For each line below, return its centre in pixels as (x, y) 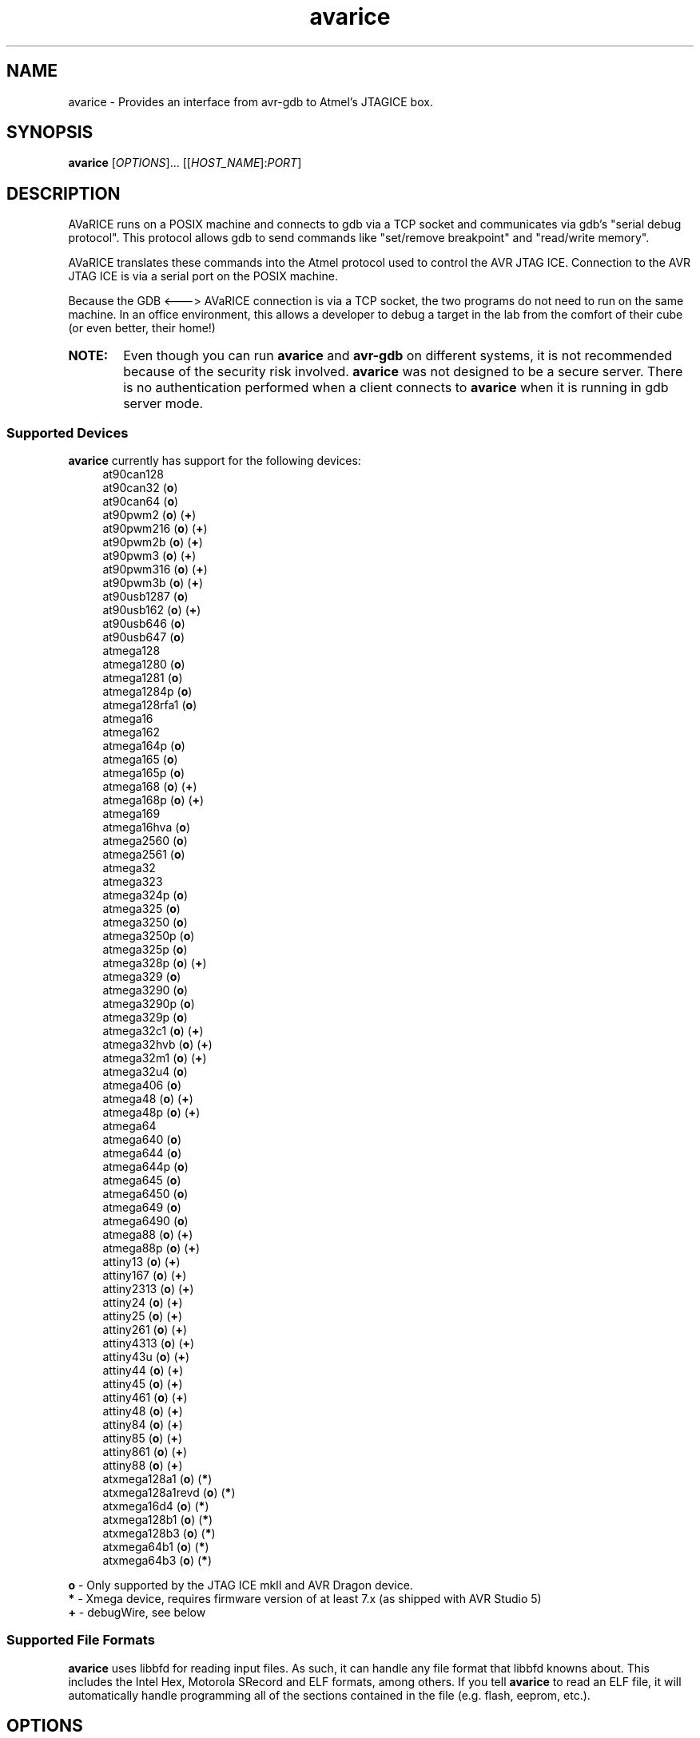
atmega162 (131, 732)
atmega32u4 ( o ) (145, 1072)
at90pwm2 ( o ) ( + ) (149, 515)
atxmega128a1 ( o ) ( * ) (157, 1479)
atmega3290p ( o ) (149, 1004)
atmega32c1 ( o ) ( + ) (153, 1031)
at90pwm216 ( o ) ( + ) (155, 529)
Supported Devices (68, 433)
